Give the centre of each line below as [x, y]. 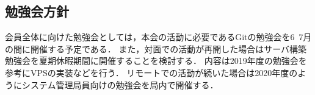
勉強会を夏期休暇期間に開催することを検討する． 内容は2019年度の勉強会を [156, 61]
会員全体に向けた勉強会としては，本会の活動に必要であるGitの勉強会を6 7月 [158, 37]
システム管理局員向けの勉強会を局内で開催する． [120, 84]
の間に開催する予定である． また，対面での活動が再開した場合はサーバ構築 [156, 48]
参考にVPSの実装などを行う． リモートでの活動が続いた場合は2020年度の [151, 72]
